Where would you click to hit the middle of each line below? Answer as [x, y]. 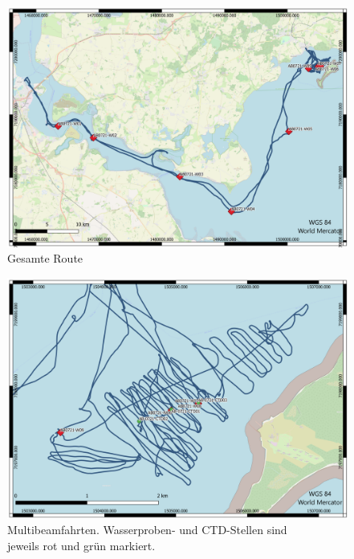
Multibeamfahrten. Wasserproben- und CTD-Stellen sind [147, 530]
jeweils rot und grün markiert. [81, 545]
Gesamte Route [45, 258]
